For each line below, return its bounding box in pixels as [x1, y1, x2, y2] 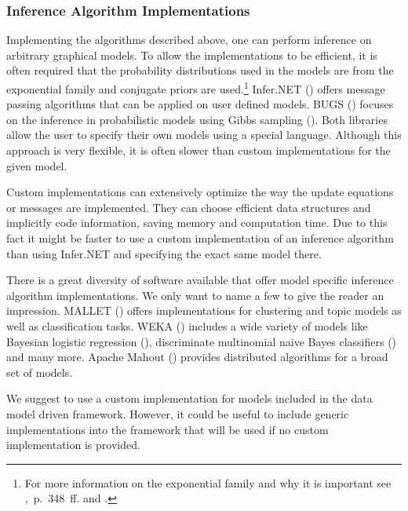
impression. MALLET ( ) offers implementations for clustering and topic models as [6, 302, 402, 319]
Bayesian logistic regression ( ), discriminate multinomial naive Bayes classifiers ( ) [6, 333, 397, 349]
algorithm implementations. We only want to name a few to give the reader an [6, 287, 384, 303]
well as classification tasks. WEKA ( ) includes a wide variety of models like [6, 317, 368, 334]
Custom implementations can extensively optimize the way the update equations [6, 184, 394, 200]
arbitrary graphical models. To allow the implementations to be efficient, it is [6, 46, 377, 63]
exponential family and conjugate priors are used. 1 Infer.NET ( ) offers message [6, 78, 385, 97]
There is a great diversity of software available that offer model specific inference [6, 272, 394, 288]
